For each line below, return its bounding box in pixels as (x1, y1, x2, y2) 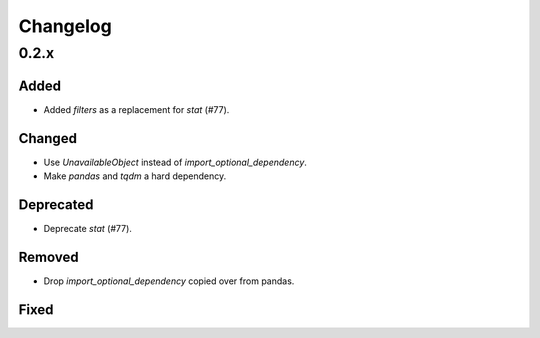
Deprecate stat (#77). (43, 222, 132, 234)
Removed (18, 248, 79, 265)
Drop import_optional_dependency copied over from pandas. (43, 275, 295, 287)
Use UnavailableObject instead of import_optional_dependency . (43, 156, 307, 168)
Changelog (18, 15, 112, 37)
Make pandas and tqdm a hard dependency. (43, 170, 227, 182)
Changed (18, 130, 77, 147)
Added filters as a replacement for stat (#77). (43, 103, 230, 115)
